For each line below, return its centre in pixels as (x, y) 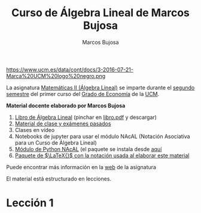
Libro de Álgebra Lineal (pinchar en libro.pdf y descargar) (86, 117)
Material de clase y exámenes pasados (63, 124)
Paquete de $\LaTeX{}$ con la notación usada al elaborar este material (102, 155)
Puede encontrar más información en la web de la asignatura (81, 167)
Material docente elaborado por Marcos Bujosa (66, 106)
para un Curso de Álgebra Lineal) (56, 142)
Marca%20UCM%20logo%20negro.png (56, 76)
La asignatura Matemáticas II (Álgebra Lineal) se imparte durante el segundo (100, 88)
